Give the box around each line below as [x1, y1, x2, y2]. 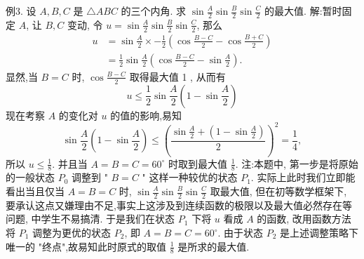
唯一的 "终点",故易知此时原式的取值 [6, 239, 167, 253]
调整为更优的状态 [32, 225, 112, 240]
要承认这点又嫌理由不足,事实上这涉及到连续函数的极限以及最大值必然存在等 [6, 197, 352, 212]
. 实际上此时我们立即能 [250, 170, 356, 185]
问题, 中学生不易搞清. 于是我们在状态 [6, 211, 175, 226]
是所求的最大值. [177, 239, 250, 253]
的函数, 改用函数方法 [257, 211, 351, 226]
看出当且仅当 [6, 184, 65, 198]
